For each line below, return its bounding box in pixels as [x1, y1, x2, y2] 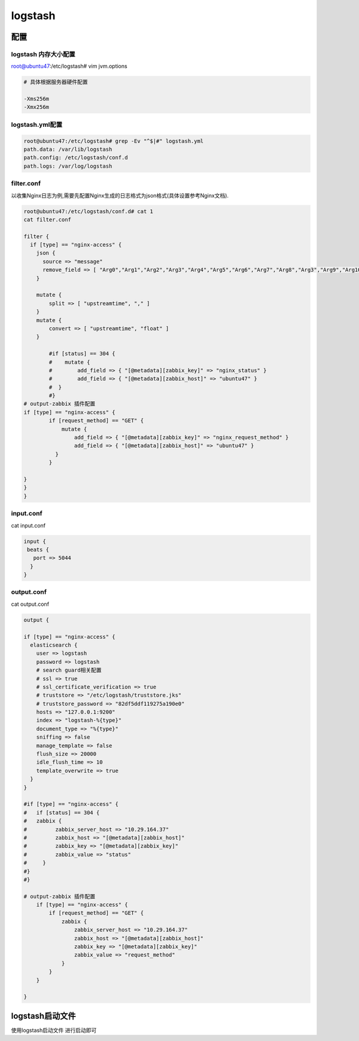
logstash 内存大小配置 [11, 50, 75, 58]
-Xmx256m [23, 104, 50, 111]
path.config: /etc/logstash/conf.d [23, 154, 128, 161]
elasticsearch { [30, 641, 78, 648]
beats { [27, 546, 50, 553]
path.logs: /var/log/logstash [23, 162, 112, 169]
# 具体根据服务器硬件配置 [23, 78, 88, 86]
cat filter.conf [23, 216, 72, 223]
